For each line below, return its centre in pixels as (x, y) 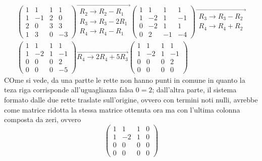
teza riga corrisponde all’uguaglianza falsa (69, 90)
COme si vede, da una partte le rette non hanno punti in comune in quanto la (125, 79)
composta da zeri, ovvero (43, 119)
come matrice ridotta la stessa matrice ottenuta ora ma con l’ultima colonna (122, 109)
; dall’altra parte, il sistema (194, 90)
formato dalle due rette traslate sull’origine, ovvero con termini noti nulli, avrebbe (131, 99)
